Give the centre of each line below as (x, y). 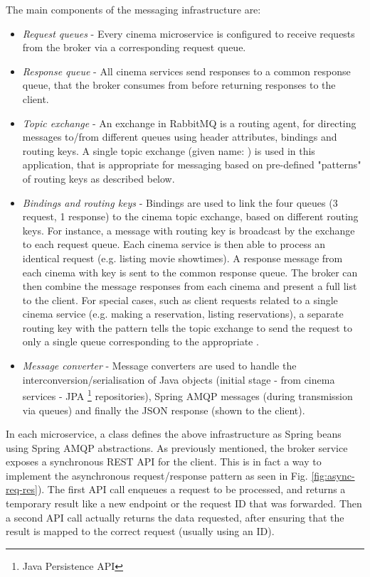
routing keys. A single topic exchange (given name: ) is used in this (169, 150)
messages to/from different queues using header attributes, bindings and (180, 137)
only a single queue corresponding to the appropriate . (141, 341)
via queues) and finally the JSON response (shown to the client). (164, 410)
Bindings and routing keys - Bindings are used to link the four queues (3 (180, 202)
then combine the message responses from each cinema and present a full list (190, 286)
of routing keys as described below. (99, 178)
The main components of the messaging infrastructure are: (133, 9)
